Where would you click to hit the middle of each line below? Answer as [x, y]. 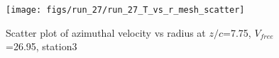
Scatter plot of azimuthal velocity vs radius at [106, 32]
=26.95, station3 [42, 46]
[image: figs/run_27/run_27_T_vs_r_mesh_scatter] [125, 10]
